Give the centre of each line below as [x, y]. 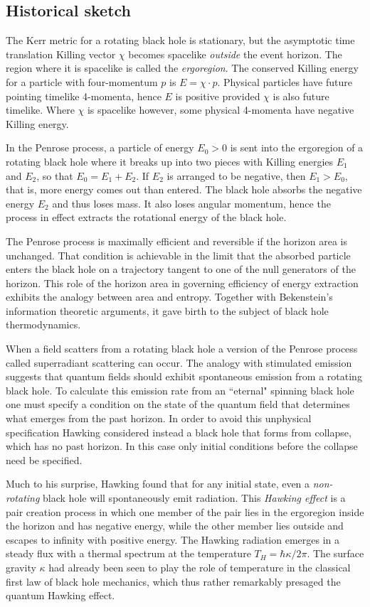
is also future [301, 96]
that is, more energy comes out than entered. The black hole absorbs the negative [184, 189]
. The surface [335, 553]
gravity [21, 567]
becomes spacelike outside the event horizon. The [235, 54]
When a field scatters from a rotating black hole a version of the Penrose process [182, 349]
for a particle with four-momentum [82, 81]
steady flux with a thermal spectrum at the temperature [128, 553]
